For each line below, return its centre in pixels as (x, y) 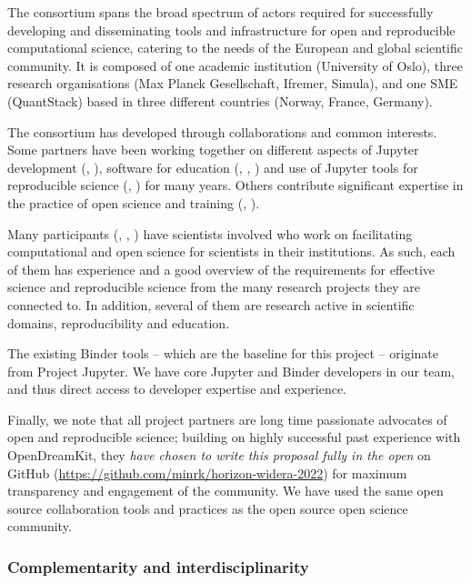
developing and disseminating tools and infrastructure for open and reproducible (231, 30)
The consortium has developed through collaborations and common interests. (222, 131)
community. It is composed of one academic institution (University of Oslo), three (235, 65)
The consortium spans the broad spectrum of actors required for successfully (220, 12)
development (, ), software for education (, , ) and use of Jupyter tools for (213, 167)
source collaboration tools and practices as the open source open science (208, 508)
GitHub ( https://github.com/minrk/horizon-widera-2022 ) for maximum (207, 472)
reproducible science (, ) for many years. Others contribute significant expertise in (235, 185)
